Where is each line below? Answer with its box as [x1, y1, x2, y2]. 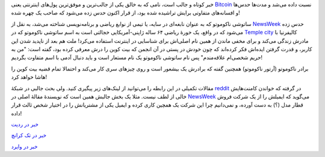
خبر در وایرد [11, 143, 38, 150]
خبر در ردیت [11, 121, 39, 128]
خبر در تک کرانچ [11, 132, 47, 139]
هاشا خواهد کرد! [11, 73, 48, 81]
